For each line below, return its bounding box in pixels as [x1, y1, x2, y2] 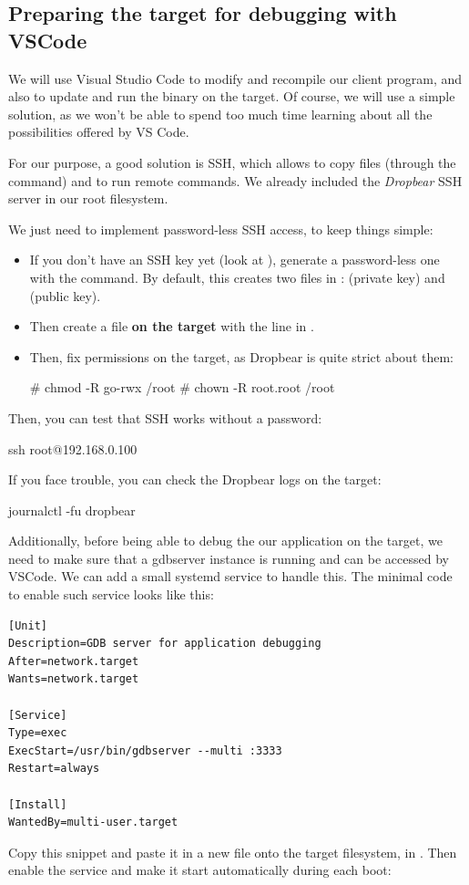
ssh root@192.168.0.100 [8, 439, 138, 458]
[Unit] [8, 619, 47, 632]
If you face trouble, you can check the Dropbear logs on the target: [8, 470, 382, 489]
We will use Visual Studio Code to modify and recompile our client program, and [8, 68, 463, 88]
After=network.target [8, 654, 139, 668]
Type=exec [8, 726, 67, 740]
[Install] [8, 797, 67, 811]
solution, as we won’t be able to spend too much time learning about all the [8, 104, 433, 123]
